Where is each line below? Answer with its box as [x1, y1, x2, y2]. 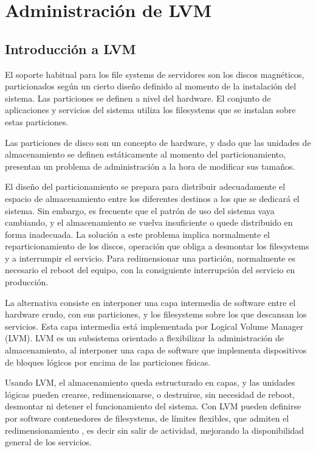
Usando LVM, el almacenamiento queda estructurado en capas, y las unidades [5, 376, 295, 389]
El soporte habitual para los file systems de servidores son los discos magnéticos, [5, 68, 304, 80]
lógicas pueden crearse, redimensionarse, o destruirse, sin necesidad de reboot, [5, 388, 295, 400]
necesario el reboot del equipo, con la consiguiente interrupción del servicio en [5, 263, 295, 276]
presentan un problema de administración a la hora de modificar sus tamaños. [5, 159, 295, 172]
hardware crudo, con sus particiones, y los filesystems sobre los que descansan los [5, 308, 307, 321]
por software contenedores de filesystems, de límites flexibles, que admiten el [5, 412, 289, 425]
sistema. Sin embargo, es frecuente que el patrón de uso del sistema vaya [5, 204, 275, 217]
